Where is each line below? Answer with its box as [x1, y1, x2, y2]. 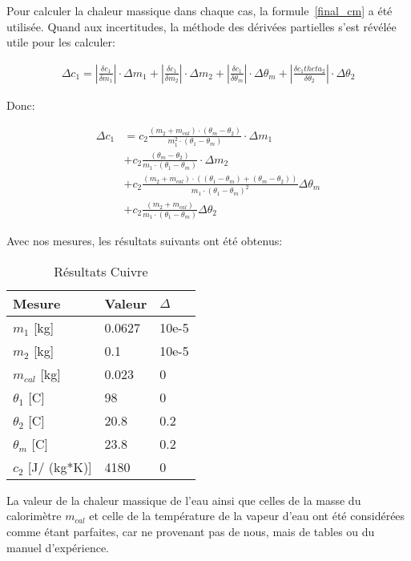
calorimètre [6, 507, 62, 524]
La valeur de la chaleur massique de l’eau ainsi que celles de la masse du [6, 491, 361, 508]
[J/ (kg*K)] [27, 457, 92, 476]
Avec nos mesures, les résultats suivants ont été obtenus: [6, 232, 283, 249]
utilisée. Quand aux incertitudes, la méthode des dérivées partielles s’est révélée [6, 18, 397, 34]
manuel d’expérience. [6, 539, 109, 555]
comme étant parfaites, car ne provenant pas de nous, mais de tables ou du [6, 523, 375, 539]
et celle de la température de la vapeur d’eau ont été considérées [89, 507, 405, 524]
